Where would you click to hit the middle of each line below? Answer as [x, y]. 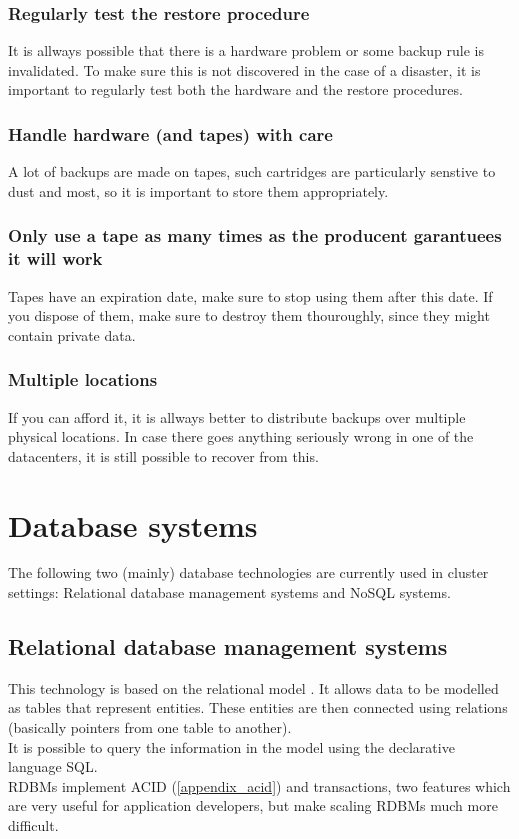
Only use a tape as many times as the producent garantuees [255, 235]
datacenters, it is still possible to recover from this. [163, 455]
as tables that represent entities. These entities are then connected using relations [258, 707]
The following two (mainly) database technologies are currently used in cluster [248, 572]
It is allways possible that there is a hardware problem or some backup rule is [246, 50]
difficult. [33, 825]
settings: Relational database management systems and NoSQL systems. [229, 592]
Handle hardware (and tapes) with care [170, 133]
